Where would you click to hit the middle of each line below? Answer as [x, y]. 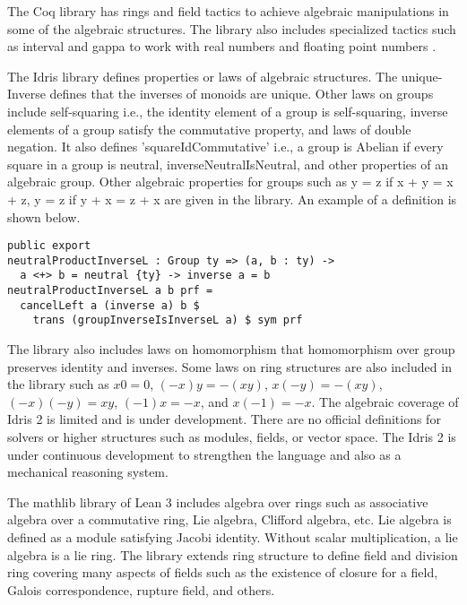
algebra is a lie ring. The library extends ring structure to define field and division [233, 554]
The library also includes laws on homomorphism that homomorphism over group [231, 349]
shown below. [44, 216]
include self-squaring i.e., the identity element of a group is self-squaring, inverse [228, 111]
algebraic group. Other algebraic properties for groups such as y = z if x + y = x [230, 181]
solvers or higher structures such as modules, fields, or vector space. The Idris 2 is [232, 437]
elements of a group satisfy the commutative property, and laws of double [209, 129]
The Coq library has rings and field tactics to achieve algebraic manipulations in [228, 11]
